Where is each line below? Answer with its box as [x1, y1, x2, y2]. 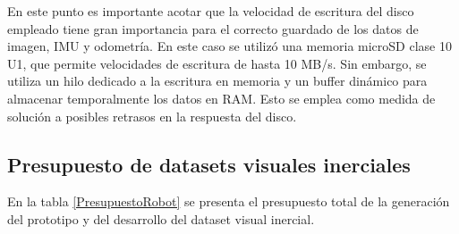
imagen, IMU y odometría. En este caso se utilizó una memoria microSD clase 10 [7, 37, 452, 55]
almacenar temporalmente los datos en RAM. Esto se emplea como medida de [7, 88, 436, 107]
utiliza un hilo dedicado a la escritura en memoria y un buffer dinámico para [7, 71, 428, 90]
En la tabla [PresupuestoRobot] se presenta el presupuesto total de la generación [7, 192, 450, 211]
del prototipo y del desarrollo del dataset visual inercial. [7, 209, 315, 228]
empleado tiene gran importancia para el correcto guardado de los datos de [7, 19, 419, 38]
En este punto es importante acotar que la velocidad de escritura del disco [7, 2, 414, 20]
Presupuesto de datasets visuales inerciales [7, 150, 411, 178]
